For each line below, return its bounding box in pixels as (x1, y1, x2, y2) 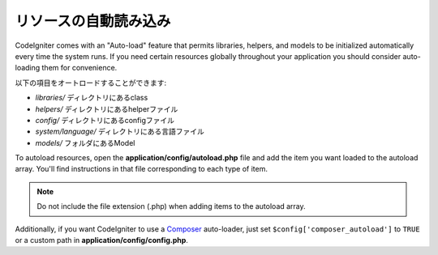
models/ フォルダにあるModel (35, 138, 135, 147)
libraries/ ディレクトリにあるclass (35, 93, 148, 103)
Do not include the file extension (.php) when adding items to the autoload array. (36, 202, 306, 211)
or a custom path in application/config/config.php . (15, 236, 188, 245)
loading (15, 63, 41, 73)
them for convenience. (41, 63, 118, 73)
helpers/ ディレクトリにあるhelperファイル (35, 104, 178, 113)
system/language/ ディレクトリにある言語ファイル (35, 126, 204, 137)
